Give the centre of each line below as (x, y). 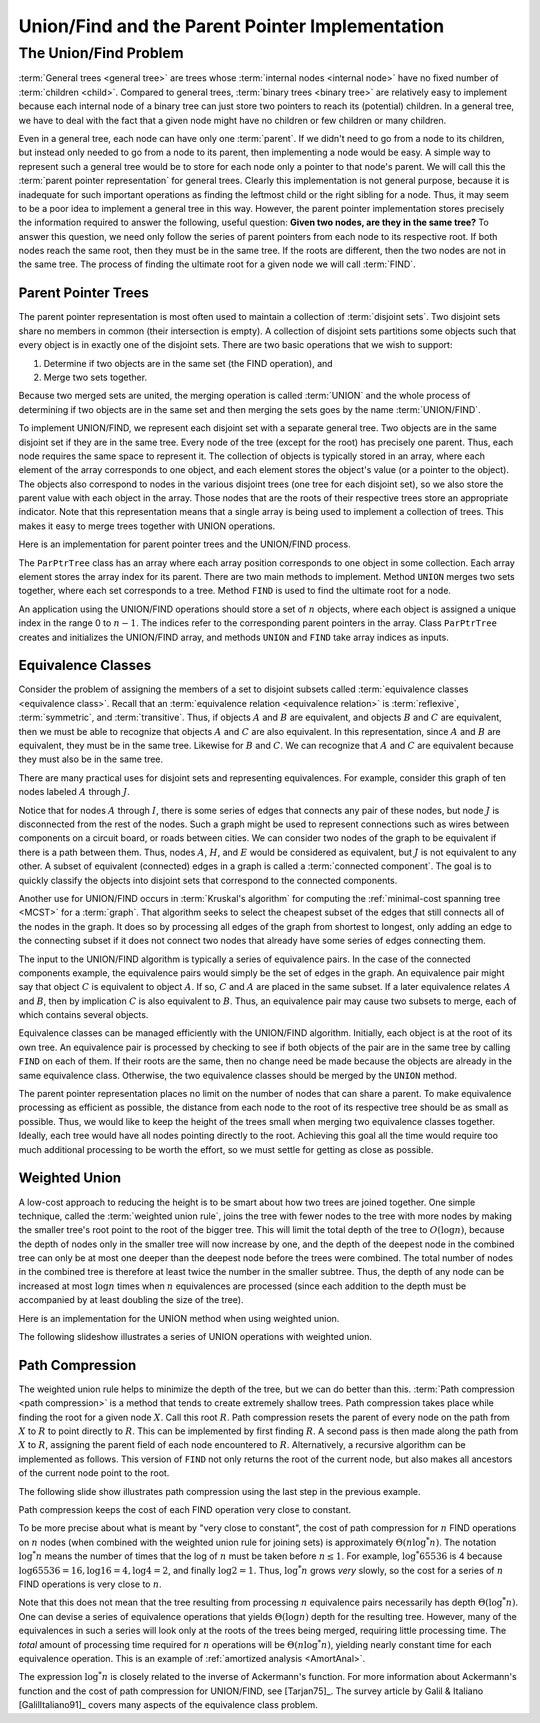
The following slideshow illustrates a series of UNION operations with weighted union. (195, 1337)
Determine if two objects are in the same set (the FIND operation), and (188, 363)
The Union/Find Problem (101, 53)
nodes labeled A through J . (74, 792)
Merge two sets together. (95, 377)
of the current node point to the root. (94, 1473)
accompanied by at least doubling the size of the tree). (131, 1300)
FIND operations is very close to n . (90, 1584)
